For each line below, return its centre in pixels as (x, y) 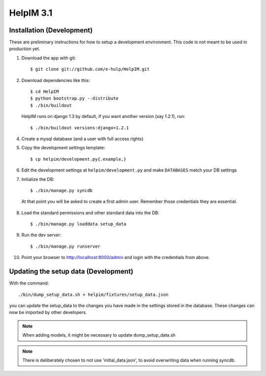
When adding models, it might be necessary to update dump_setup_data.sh (99, 335)
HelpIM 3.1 (31, 13)
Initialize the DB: (38, 179)
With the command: (29, 283)
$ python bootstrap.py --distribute (74, 99)
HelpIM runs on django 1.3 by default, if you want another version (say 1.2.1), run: (103, 116)
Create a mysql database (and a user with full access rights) (83, 139)
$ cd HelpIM (45, 92)
